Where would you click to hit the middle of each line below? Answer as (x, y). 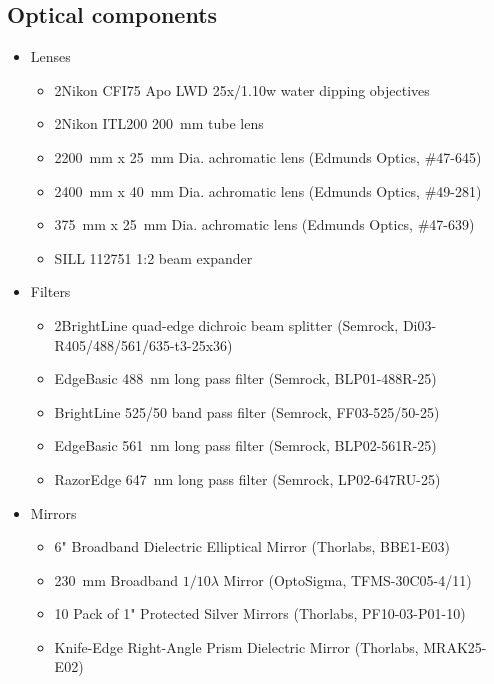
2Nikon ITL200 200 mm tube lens (159, 123)
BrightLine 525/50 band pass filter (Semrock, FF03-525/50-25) (247, 411)
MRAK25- (455, 646)
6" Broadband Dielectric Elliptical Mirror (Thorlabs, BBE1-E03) (252, 546)
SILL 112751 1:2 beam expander (153, 257)
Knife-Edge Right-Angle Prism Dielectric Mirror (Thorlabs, (236, 646)
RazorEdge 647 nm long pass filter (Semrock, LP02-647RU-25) (247, 478)
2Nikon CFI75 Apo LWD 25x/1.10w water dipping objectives (242, 89)
